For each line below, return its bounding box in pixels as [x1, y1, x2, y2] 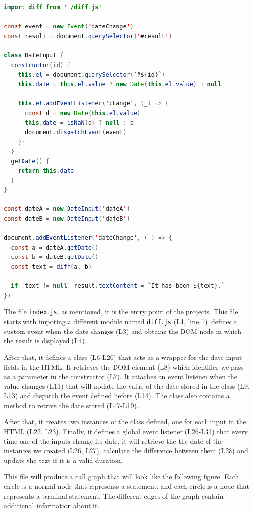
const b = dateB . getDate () [11, 254, 99, 261]
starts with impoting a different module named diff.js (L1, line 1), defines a [4, 316, 237, 327]
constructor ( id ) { [11, 61, 71, 69]
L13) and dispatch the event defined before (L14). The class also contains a [4, 390, 230, 401]
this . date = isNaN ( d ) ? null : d [24, 119, 134, 127]
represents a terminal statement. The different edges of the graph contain [4, 490, 224, 501]
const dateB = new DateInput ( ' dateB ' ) [4, 215, 130, 223]
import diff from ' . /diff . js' [4, 4, 102, 11]
